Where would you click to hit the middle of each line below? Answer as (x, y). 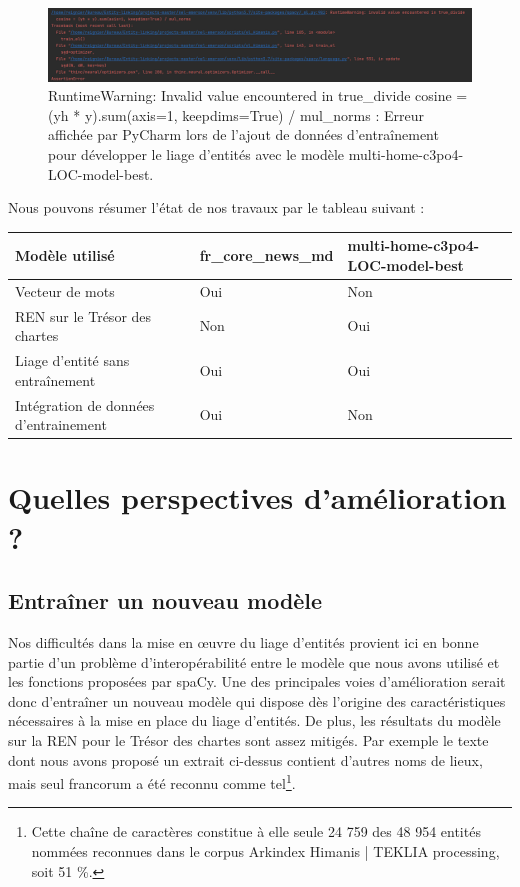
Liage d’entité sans (72, 360)
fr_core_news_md (266, 255)
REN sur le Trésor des (83, 315)
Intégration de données (85, 404)
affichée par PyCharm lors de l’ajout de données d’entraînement (243, 134)
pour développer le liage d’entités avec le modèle (196, 154)
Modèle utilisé (65, 255)
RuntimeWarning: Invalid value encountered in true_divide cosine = (258, 95)
